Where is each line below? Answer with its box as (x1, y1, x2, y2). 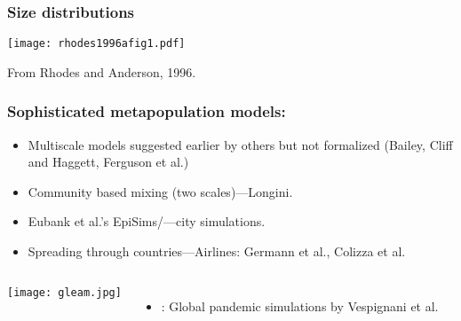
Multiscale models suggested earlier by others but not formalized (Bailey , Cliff (28, 135, 453, 153)
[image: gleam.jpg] (7, 286, 122, 299)
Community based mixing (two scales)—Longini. (28, 182, 293, 200)
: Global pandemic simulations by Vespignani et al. (161, 296, 439, 315)
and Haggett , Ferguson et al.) (28, 153, 189, 171)
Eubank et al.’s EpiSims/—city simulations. (28, 212, 266, 231)
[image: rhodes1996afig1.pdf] (7, 37, 186, 51)
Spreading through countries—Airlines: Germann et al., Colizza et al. (28, 242, 406, 261)
